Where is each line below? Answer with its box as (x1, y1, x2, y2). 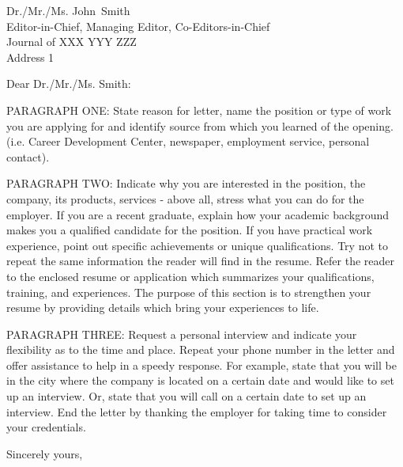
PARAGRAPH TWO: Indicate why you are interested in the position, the (6, 175, 366, 192)
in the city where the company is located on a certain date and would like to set (6, 372, 394, 389)
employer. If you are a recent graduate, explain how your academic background (6, 206, 390, 222)
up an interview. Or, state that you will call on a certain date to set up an (6, 388, 367, 404)
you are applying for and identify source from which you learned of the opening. (6, 117, 394, 134)
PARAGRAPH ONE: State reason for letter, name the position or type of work (6, 101, 392, 118)
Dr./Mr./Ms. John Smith (6, 2, 130, 18)
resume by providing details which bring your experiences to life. (6, 299, 319, 316)
